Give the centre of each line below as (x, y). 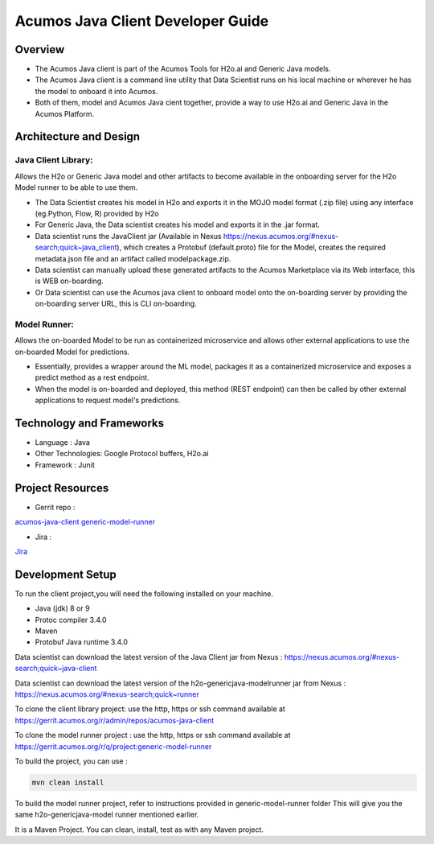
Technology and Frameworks (90, 423)
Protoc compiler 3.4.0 (71, 620)
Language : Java (62, 443)
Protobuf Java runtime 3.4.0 (82, 642)
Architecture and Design (78, 137)
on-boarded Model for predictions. (72, 352)
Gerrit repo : (55, 507)
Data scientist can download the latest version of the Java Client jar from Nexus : (149, 657)
